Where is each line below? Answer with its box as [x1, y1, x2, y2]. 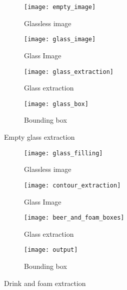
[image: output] [24, 246, 78, 254]
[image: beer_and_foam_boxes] [24, 214, 124, 222]
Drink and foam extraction [4, 277, 86, 288]
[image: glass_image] [24, 36, 96, 43]
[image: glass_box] [24, 100, 88, 108]
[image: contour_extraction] [24, 181, 121, 189]
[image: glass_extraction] [24, 68, 113, 75]
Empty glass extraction [4, 132, 75, 142]
